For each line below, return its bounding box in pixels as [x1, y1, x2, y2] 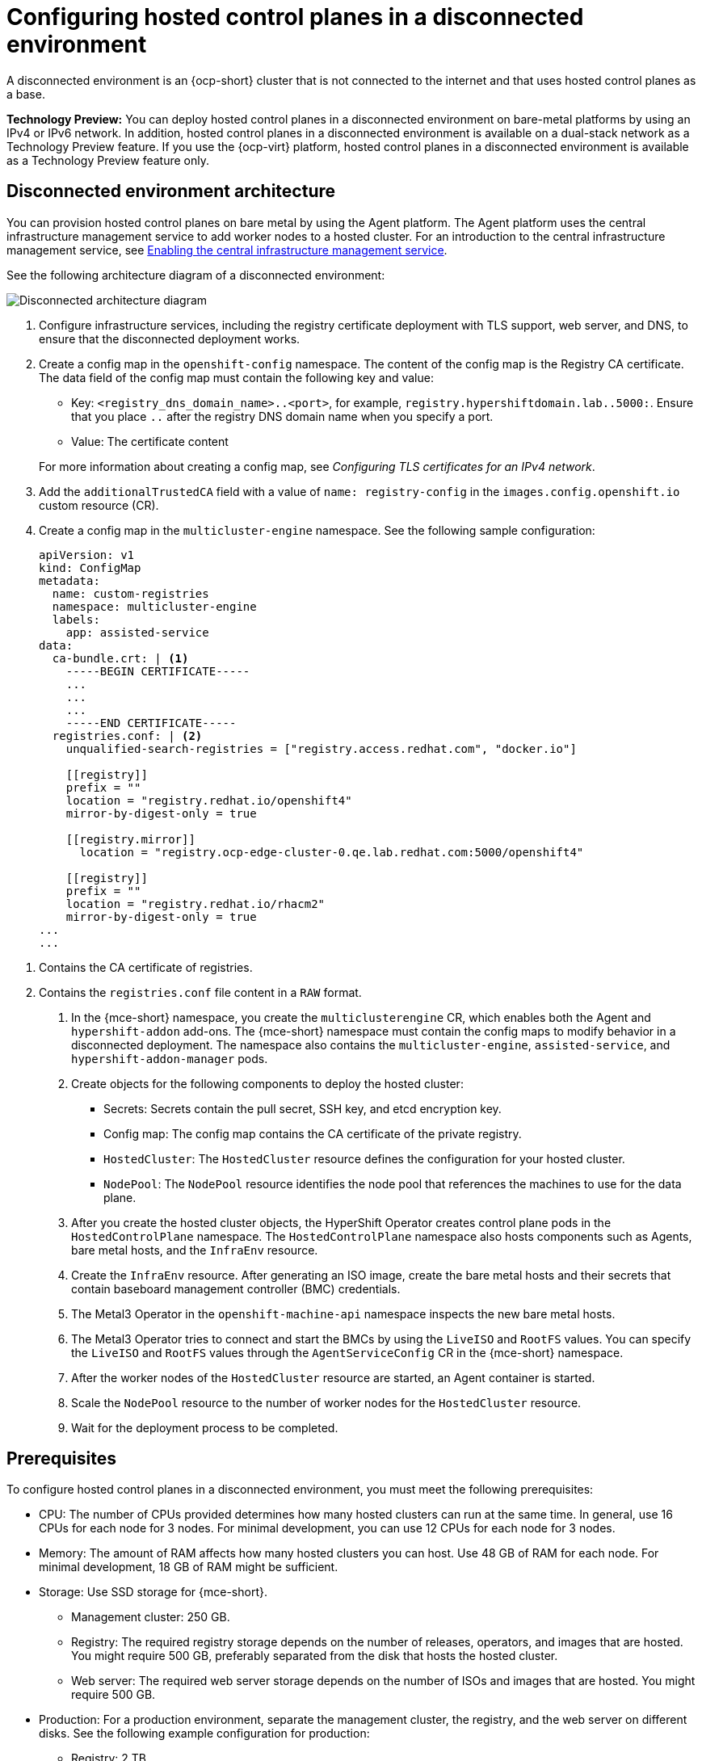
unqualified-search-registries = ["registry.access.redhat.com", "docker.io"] [65, 742, 577, 755]
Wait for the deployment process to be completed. [71, 1420, 338, 1435]
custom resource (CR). [39, 498, 159, 512]
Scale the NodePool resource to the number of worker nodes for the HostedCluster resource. [71, 1395, 582, 1410]
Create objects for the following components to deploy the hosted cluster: [71, 1076, 464, 1091]
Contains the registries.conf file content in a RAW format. [39, 985, 362, 999]
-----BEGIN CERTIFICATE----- [65, 664, 250, 678]
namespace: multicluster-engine [52, 599, 257, 613]
